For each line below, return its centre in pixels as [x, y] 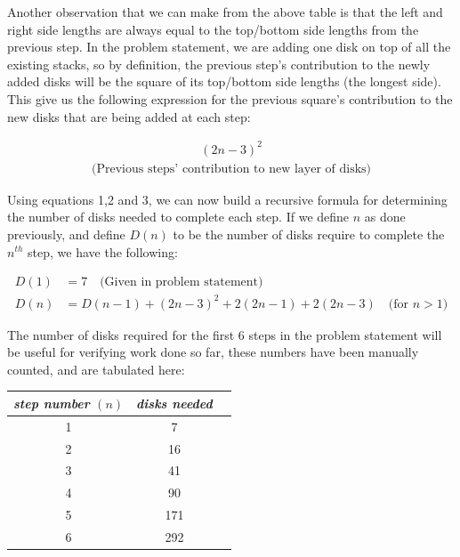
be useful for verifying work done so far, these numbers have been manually [213, 352]
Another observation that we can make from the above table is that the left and [225, 12]
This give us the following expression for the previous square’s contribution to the [230, 98]
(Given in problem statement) [182, 283]
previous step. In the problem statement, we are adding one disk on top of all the [229, 47]
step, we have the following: [103, 251]
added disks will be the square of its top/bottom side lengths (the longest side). [224, 81]
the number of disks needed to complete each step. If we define [178, 217]
